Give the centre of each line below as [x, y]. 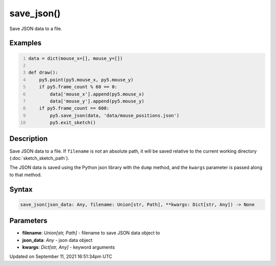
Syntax [21, 189]
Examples [26, 43]
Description [29, 139]
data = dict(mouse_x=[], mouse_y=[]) [75, 58]
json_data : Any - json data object [57, 240]
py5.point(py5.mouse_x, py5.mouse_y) [86, 80]
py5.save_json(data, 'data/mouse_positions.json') [114, 115]
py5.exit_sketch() [73, 123]
